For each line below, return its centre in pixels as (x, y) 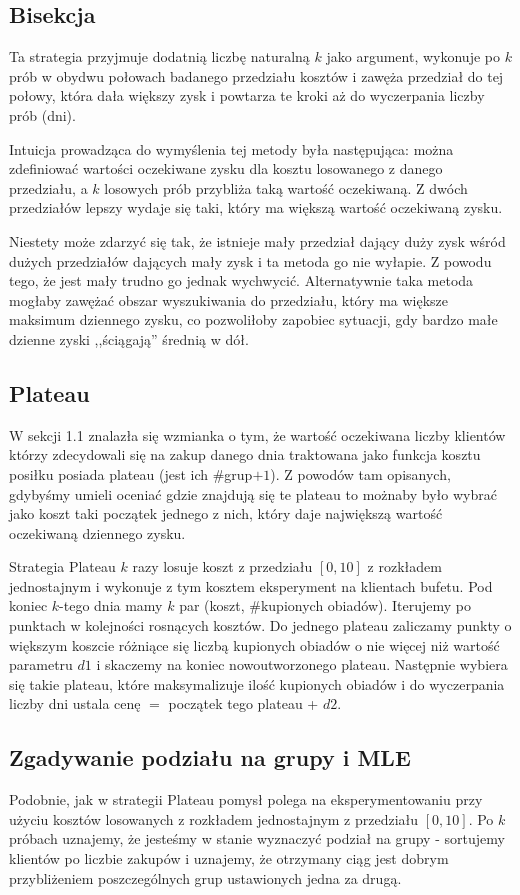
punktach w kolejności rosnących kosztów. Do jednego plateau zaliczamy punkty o (260, 625)
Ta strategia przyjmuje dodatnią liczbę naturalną (159, 56)
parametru (41, 664)
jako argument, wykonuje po (413, 56)
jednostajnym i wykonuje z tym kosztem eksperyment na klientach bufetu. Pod (251, 585)
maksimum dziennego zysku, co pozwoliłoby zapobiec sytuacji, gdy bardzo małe (253, 319)
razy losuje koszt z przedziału (222, 566)
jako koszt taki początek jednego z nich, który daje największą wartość (226, 513)
